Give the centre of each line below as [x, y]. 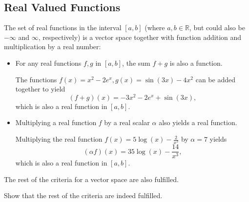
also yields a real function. [198, 122]
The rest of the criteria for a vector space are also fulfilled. [91, 179]
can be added [215, 79]
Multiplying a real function [56, 122]
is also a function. [196, 63]
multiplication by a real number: [52, 46]
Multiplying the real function [59, 139]
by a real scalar [127, 122]
